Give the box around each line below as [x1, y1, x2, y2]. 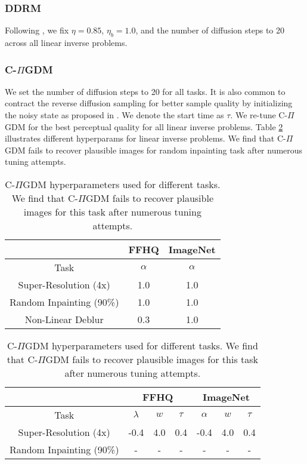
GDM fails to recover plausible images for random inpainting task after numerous [5, 143, 303, 156]
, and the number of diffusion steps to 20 [135, 24, 284, 36]
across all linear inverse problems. [5, 36, 128, 49]
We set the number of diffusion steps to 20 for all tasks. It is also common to [5, 85, 286, 97]
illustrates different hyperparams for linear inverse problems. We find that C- [5, 132, 286, 145]
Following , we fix [5, 24, 69, 36]
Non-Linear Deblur [24, 312, 104, 326]
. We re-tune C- [230, 109, 288, 121]
